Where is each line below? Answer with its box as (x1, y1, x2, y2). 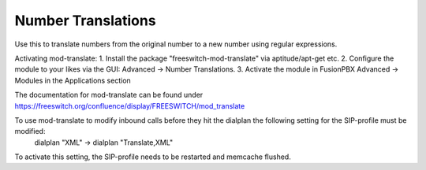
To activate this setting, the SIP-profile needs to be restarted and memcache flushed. (14, 152, 291, 161)
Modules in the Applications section (14, 76, 132, 85)
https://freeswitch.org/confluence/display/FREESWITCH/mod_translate (14, 101, 245, 110)
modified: (14, 127, 46, 136)
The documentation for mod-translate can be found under (14, 91, 204, 100)
